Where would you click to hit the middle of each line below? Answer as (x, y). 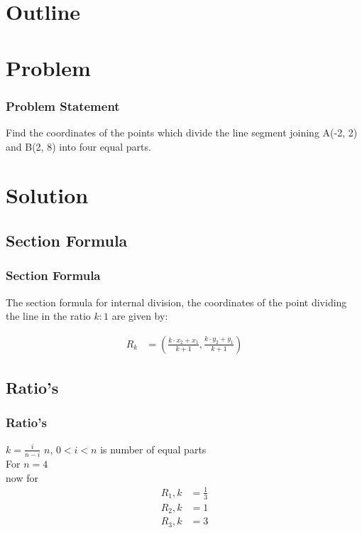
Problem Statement (63, 106)
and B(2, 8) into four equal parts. (78, 146)
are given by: (140, 316)
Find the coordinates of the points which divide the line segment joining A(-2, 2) (182, 132)
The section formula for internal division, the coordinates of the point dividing (176, 302)
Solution (47, 195)
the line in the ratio (48, 316)
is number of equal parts (153, 449)
